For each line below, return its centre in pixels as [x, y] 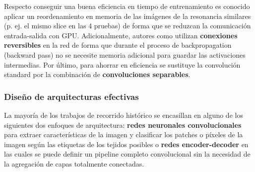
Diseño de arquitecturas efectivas [71, 96]
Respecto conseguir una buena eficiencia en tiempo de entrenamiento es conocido [127, 6]
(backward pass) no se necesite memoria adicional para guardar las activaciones [125, 54]
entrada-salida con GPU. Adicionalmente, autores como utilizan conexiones [121, 35]
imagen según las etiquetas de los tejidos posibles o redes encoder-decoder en [126, 144]
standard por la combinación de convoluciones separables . [97, 74]
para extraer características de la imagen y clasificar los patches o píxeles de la [124, 134]
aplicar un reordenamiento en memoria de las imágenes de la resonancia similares [127, 16]
